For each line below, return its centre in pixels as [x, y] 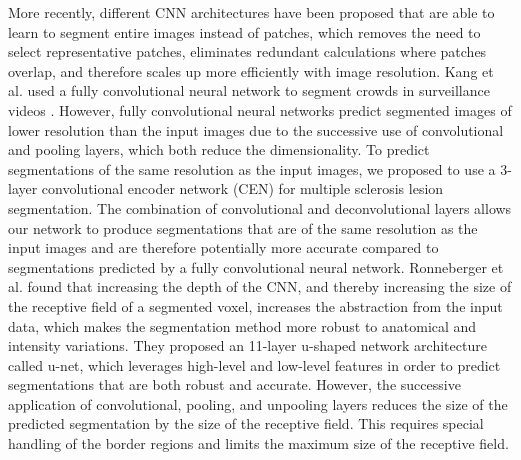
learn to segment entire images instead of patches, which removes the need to [244, 31]
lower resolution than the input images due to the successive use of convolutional [256, 129]
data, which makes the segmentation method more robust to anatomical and [242, 325]
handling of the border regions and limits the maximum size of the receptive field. [258, 443]
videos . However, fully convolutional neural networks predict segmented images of [260, 109]
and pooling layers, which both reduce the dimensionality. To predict [219, 149]
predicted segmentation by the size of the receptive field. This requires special [246, 423]
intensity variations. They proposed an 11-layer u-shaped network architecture [247, 345]
